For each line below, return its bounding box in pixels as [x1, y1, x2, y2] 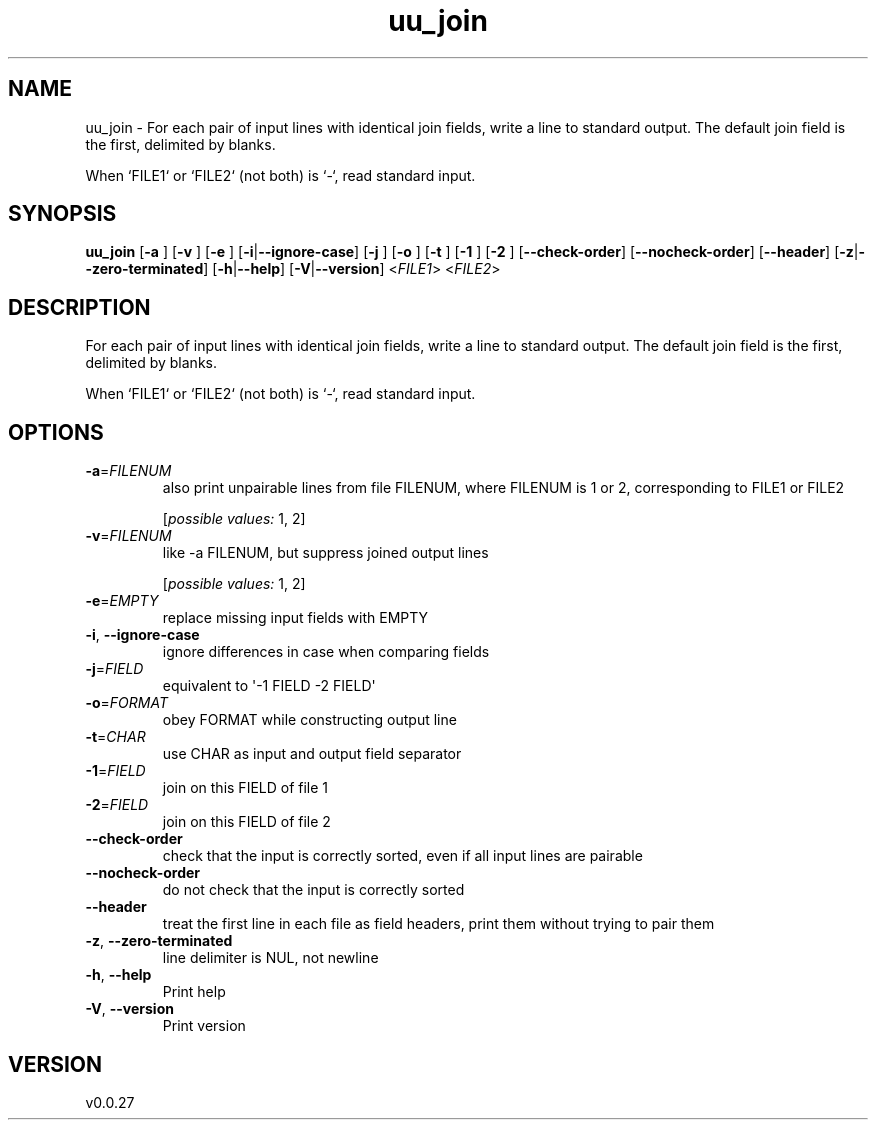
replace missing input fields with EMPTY [162, 609, 429, 627]
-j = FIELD [85, 660, 144, 678]
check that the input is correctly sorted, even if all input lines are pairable [162, 847, 643, 865]
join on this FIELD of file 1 [162, 779, 329, 797]
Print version [162, 1017, 246, 1035]
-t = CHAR [85, 728, 146, 746]
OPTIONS [8, 419, 104, 445]
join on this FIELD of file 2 [162, 813, 331, 831]
